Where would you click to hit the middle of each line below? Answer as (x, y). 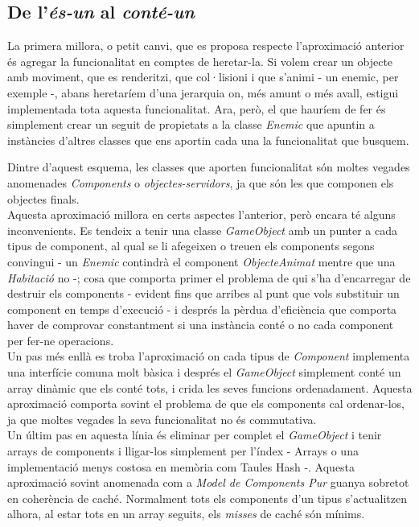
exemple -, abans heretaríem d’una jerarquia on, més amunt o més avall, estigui (203, 92)
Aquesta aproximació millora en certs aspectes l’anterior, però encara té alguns (201, 214)
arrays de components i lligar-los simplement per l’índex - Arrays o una (183, 451)
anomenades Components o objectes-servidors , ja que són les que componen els (201, 182)
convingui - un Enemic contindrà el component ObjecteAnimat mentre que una (201, 261)
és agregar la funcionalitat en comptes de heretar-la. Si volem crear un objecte (200, 61)
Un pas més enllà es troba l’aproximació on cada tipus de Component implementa (209, 356)
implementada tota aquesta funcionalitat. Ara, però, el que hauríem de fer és (197, 108)
